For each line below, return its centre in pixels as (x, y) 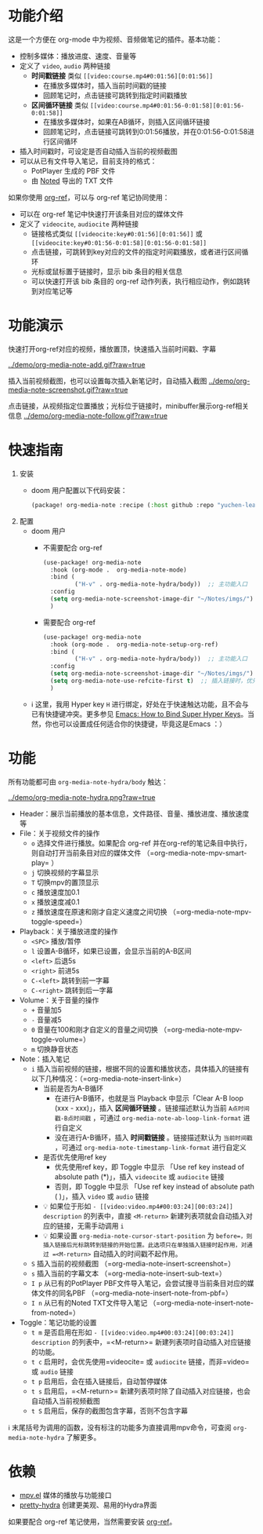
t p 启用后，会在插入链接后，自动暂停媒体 (99, 1381)
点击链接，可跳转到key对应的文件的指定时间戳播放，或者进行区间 (136, 251)
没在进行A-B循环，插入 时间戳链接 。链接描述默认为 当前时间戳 (153, 1137)
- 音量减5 (47, 1019)
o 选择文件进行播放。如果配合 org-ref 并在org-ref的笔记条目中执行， (141, 843)
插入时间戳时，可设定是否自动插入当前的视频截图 (98, 151)
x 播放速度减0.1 (55, 902)
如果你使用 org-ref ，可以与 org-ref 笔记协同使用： (89, 197)
